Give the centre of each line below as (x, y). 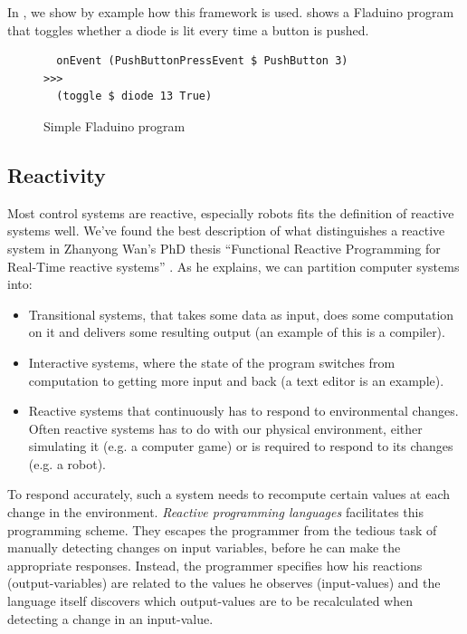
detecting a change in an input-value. (110, 618)
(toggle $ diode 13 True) (134, 96)
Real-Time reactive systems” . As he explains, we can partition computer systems (233, 266)
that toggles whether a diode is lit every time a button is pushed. (188, 29)
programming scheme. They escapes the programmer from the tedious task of (222, 529)
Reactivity (57, 174)
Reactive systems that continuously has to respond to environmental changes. (243, 411)
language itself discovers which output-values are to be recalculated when (210, 601)
